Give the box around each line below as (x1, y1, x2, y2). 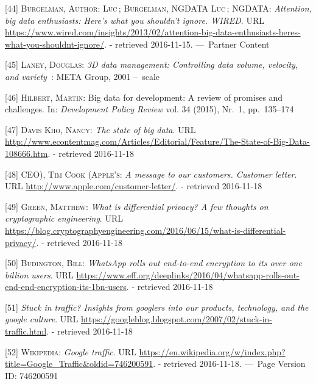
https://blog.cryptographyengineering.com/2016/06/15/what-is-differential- (5, 223, 286, 236)
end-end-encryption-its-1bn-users (5, 280, 127, 293)
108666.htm (5, 147, 48, 159)
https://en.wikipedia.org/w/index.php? (139, 345, 286, 358)
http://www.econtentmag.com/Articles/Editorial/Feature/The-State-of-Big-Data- (5, 135, 310, 148)
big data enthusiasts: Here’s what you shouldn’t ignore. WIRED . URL (5, 13, 264, 26)
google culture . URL (5, 313, 79, 325)
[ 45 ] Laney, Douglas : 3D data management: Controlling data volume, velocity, (5, 58, 298, 71)
